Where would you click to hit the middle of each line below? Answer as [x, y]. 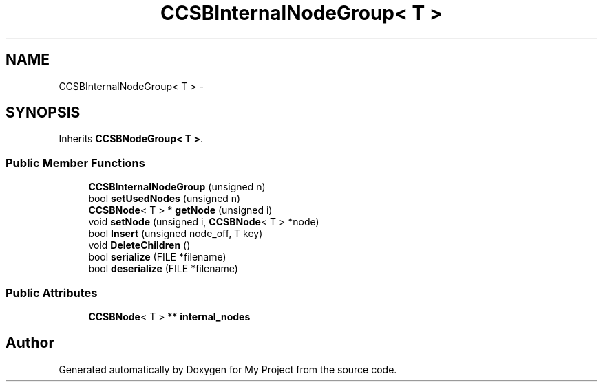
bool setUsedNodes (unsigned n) [165, 199]
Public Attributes [52, 292]
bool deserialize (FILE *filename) [163, 269]
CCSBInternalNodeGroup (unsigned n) [177, 187]
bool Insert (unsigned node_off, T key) [176, 234]
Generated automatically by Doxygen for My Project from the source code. [228, 369]
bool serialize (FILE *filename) [157, 257]
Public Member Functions [75, 163]
